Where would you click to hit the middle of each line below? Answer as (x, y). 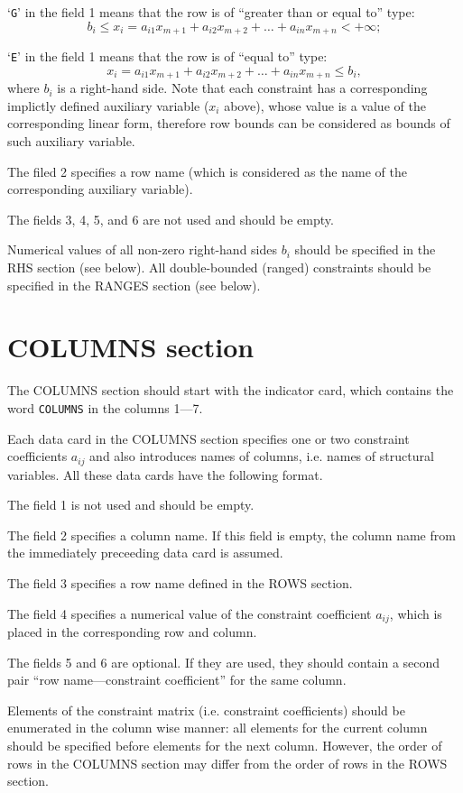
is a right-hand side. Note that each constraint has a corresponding (242, 88)
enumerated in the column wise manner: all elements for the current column (218, 728)
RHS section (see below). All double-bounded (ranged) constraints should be (219, 267)
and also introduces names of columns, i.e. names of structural (262, 456)
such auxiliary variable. (71, 141)
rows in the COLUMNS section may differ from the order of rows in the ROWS (227, 763)
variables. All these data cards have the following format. (165, 474)
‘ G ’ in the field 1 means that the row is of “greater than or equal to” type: (211, 12)
